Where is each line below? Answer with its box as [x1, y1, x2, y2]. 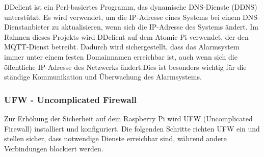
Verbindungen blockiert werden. [4, 143, 103, 153]
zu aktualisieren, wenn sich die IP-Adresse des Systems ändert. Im [51, 21, 258, 32]
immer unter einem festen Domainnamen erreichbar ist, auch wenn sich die [4, 51, 237, 62]
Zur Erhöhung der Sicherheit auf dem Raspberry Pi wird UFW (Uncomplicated [4, 113, 253, 123]
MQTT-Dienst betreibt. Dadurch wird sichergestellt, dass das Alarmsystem [4, 41, 240, 52]
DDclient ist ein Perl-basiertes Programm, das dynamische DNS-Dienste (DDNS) [4, 2, 257, 12]
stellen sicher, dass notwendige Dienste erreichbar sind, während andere [4, 133, 227, 144]
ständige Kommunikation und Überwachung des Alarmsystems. [4, 71, 202, 82]
